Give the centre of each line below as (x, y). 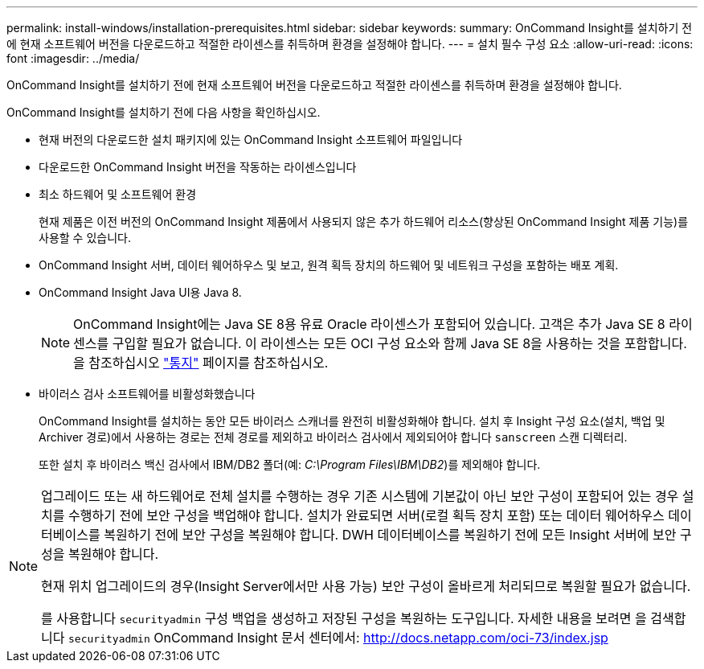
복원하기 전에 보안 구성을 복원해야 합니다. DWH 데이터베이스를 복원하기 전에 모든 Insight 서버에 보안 (390, 535)
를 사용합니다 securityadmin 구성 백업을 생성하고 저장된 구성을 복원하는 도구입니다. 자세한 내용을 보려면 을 (344, 618)
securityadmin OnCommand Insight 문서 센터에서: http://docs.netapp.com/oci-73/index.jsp (338, 638)
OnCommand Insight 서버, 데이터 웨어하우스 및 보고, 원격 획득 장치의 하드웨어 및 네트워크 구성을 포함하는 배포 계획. (329, 265)
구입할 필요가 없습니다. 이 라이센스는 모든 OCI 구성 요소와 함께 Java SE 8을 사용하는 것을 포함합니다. (399, 343)
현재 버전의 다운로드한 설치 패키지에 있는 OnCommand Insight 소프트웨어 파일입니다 (251, 140)
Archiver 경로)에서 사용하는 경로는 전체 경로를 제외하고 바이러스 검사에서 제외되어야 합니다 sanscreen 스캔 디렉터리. (333, 437)
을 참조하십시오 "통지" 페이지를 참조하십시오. (201, 363)
